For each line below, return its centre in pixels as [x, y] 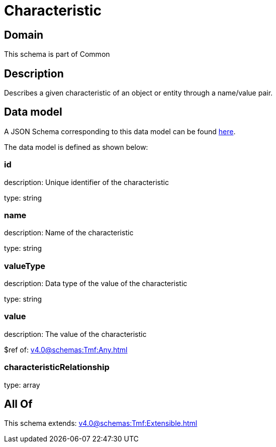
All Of [18, 404]
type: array [22, 385]
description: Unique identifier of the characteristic [86, 182]
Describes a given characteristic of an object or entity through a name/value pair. [139, 93]
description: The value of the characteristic [75, 334]
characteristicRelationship [57, 367]
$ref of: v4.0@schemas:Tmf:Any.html [66, 349]
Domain [24, 35]
